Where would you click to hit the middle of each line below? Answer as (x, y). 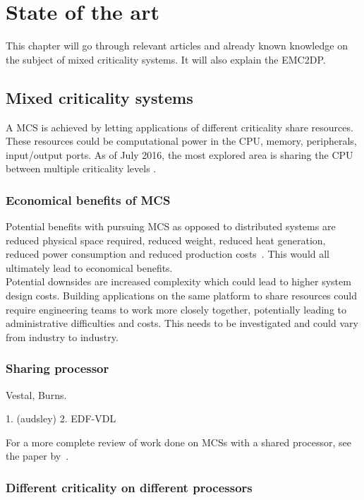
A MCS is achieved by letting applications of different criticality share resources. (180, 127)
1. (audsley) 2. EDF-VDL (61, 418)
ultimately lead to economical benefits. (89, 267)
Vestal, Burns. (36, 394)
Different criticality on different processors (129, 487)
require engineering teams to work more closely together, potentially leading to (176, 309)
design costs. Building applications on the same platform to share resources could (181, 296)
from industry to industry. (62, 337)
